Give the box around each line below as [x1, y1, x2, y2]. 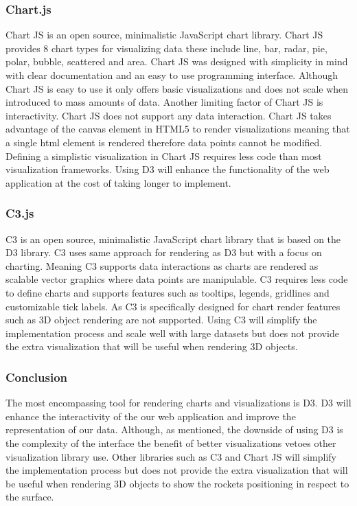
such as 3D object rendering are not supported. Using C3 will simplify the [5, 312, 317, 327]
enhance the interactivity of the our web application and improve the [5, 409, 296, 423]
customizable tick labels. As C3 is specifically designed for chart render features [5, 299, 341, 313]
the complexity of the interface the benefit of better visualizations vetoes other [5, 435, 336, 450]
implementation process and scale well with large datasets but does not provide [5, 325, 339, 340]
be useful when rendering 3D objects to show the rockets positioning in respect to [5, 476, 349, 490]
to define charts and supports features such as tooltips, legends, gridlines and [5, 285, 330, 299]
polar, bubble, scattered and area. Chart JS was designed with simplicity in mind [5, 54, 348, 69]
